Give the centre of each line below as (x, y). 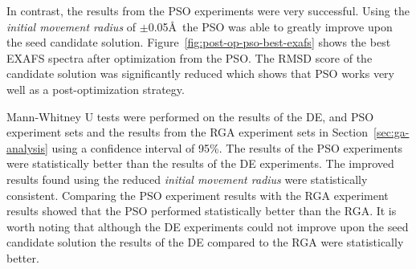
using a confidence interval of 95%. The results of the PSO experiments (227, 147)
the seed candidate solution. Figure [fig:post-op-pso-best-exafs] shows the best (199, 42)
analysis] (27, 147)
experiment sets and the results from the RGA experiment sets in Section (188, 132)
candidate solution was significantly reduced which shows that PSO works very (200, 73)
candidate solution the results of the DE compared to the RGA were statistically (205, 242)
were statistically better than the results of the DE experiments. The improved (200, 163)
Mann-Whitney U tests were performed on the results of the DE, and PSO (190, 116)
